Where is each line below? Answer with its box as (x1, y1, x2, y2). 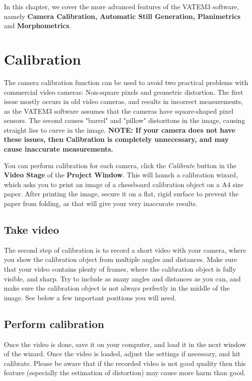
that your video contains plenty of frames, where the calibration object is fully (4, 264, 236, 274)
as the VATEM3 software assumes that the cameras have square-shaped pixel (4, 105, 234, 116)
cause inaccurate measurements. (4, 144, 113, 154)
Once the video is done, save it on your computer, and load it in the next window (4, 339, 246, 349)
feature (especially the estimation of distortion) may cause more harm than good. (4, 367, 246, 378)
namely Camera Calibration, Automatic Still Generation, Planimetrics (4, 11, 241, 21)
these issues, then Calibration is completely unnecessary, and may (4, 134, 229, 144)
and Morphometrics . (4, 20, 71, 31)
